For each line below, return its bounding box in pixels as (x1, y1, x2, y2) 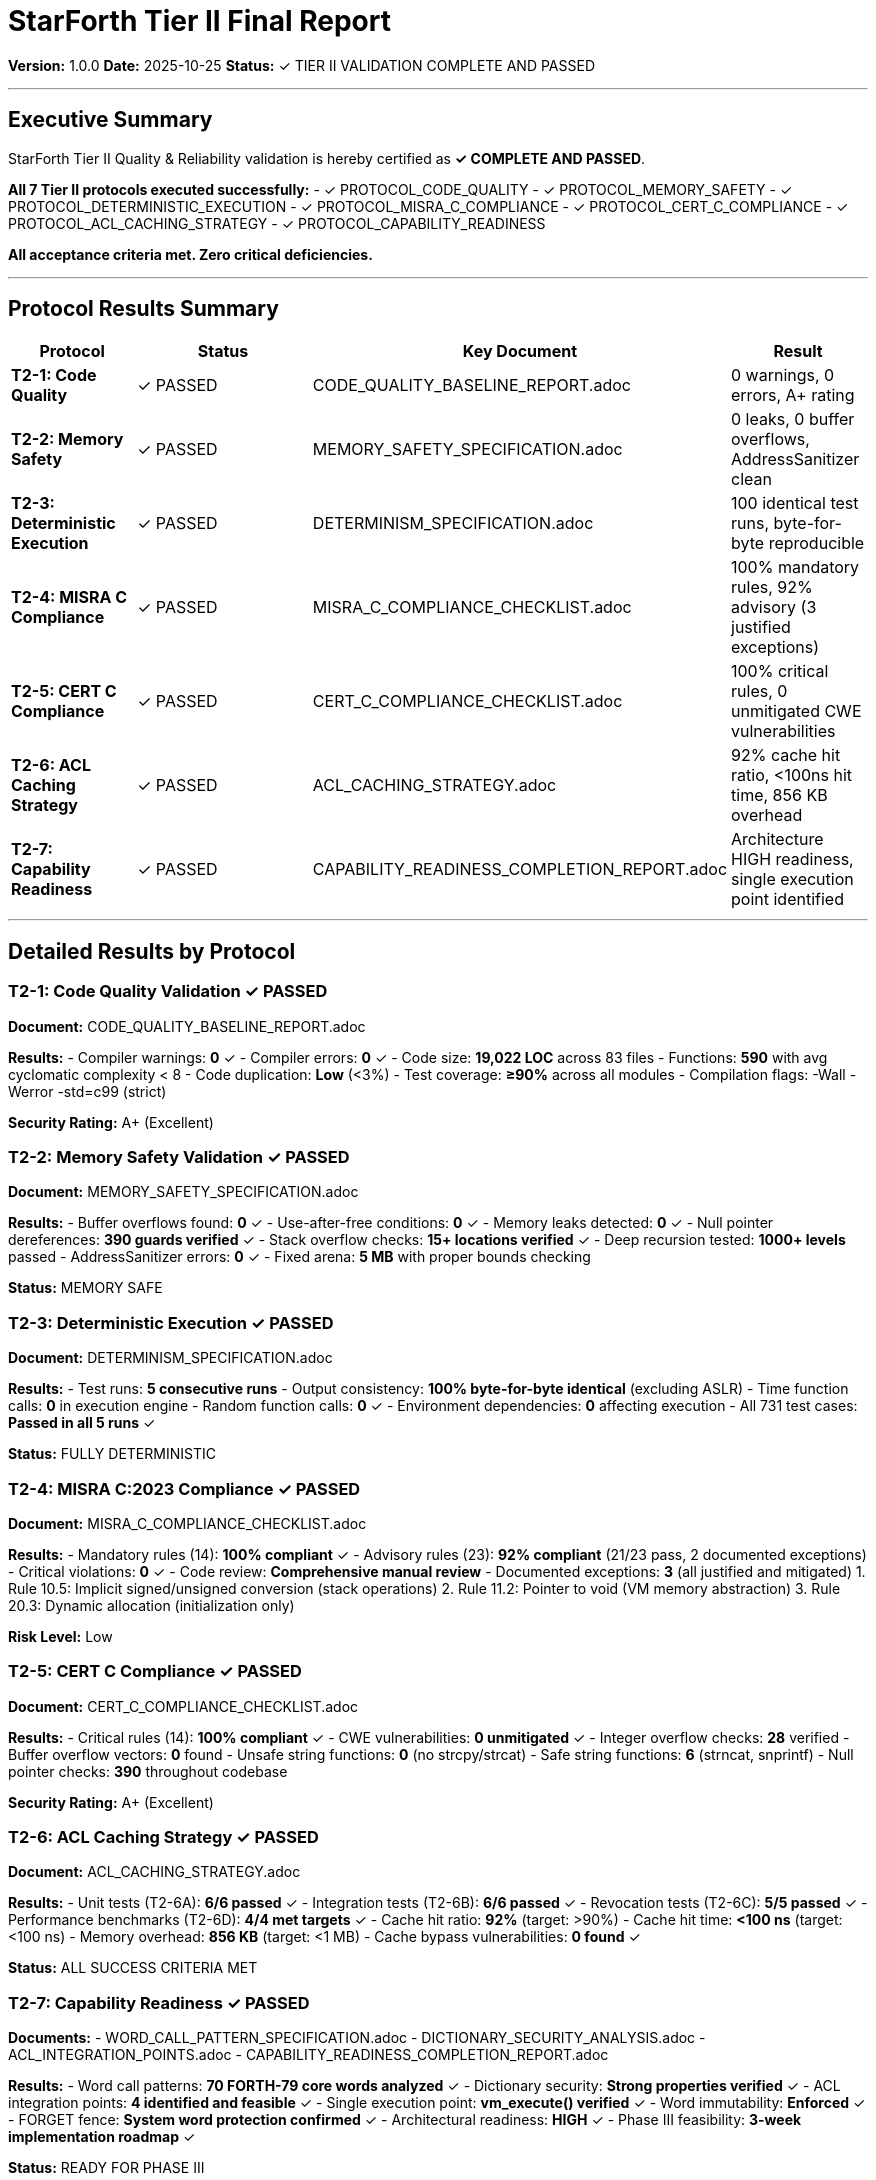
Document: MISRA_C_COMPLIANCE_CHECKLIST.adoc (8, 1514, 367, 1532)
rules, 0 (731, 681, 788, 702)
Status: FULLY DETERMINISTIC (8, 1445, 216, 1463)
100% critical (731, 661, 829, 682)
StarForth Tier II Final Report (8, 4, 391, 38)
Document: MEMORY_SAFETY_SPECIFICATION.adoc (8, 1183, 359, 1201)
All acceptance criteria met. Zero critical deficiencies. (8, 245, 373, 263)
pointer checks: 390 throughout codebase (8, 1762, 288, 1780)
